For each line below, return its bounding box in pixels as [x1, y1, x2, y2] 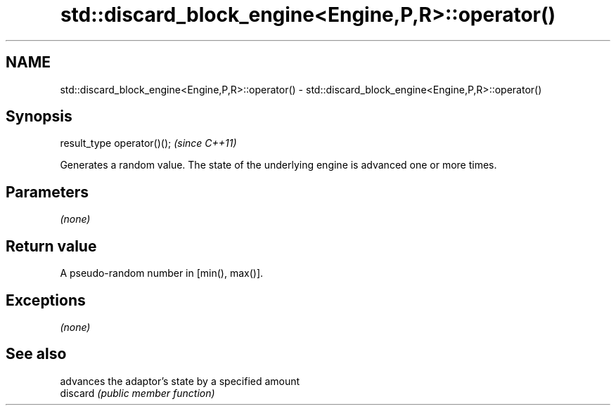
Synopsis [6, 107, 72, 126]
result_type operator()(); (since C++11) [60, 137, 237, 150]
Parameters [6, 183, 89, 201]
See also [6, 345, 67, 363]
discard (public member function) [60, 386, 215, 399]
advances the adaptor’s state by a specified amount [60, 374, 300, 387]
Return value [6, 237, 97, 255]
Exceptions [6, 291, 86, 309]
